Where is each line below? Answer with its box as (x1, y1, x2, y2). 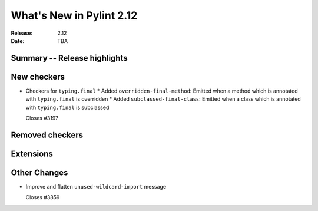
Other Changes (11, 167, 68, 177)
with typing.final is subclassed (25, 104, 110, 111)
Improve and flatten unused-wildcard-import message (25, 183, 167, 190)
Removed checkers (11, 130, 84, 140)
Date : (11, 37, 25, 44)
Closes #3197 (25, 115, 59, 122)
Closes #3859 (25, 194, 60, 201)
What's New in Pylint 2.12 (11, 9, 138, 22)
